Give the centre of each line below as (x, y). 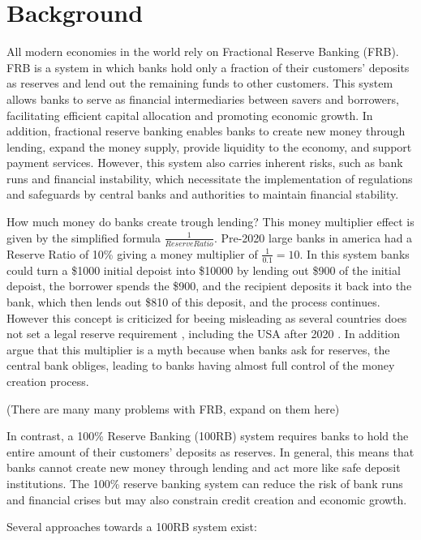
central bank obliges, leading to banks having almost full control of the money (201, 365)
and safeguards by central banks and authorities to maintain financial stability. (203, 194)
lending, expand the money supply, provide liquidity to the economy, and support (209, 146)
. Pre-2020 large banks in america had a (313, 237)
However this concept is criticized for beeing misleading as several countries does (207, 317)
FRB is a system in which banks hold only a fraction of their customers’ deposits (208, 67)
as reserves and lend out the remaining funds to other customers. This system (200, 83)
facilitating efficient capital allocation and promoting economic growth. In (190, 115)
